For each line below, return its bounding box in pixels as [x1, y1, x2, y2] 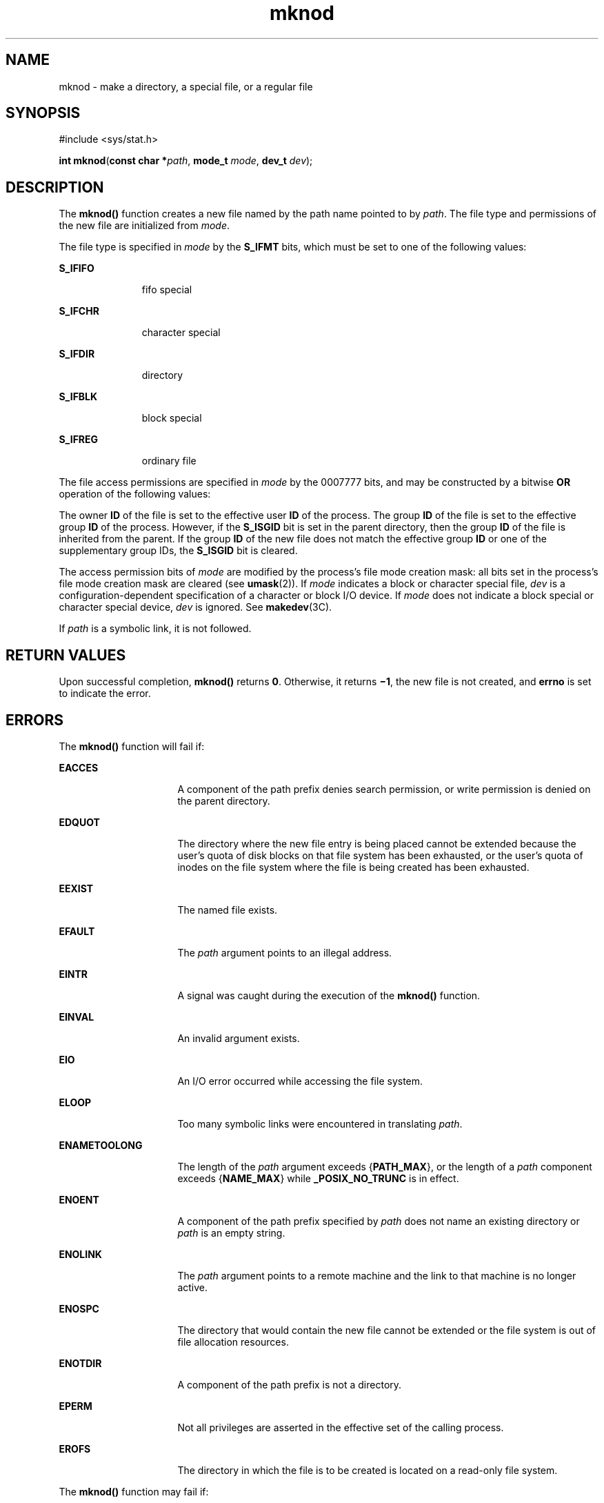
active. [177, 1281, 208, 1293]
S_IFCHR [59, 305, 99, 317]
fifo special [141, 284, 192, 296]
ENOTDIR [59, 1357, 102, 1369]
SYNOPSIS [6, 104, 81, 122]
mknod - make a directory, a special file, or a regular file [59, 80, 313, 92]
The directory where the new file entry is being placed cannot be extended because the [177, 837, 576, 849]
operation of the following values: [59, 488, 211, 500]
